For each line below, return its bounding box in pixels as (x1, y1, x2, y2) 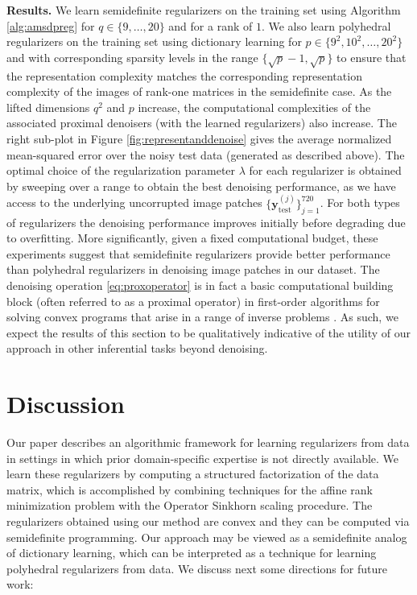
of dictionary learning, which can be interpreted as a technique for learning (6, 544, 377, 561)
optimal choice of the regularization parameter (6, 162, 236, 179)
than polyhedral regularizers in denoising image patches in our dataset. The (6, 261, 380, 278)
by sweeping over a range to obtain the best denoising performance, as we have (6, 177, 396, 194)
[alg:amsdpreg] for (6, 17, 95, 34)
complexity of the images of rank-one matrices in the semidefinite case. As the (6, 83, 392, 100)
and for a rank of (168, 17, 253, 34)
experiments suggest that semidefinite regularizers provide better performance (6, 245, 390, 262)
